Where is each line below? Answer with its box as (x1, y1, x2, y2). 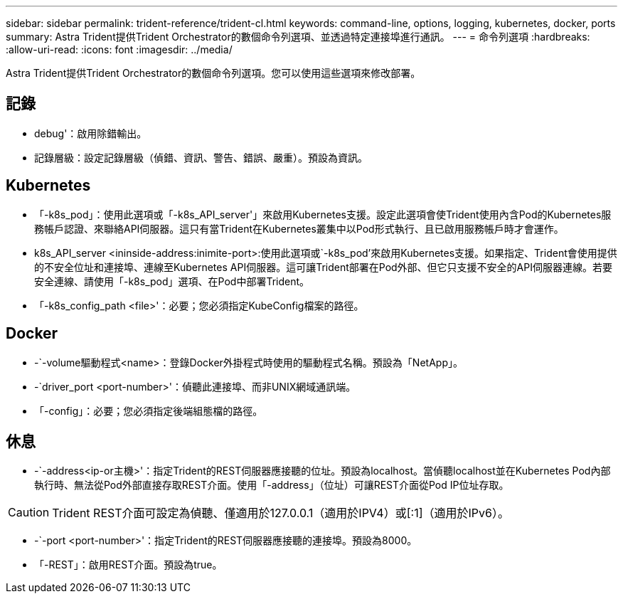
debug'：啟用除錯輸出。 (34, 127, 147, 139)
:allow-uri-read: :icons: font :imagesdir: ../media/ (6, 43, 233, 55)
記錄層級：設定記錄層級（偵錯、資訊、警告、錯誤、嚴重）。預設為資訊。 (34, 151, 368, 164)
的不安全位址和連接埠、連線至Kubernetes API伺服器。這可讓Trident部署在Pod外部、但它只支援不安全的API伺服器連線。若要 (34, 260, 612, 273)
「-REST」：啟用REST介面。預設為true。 (34, 558, 223, 571)
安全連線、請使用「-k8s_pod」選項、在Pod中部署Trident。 (34, 275, 310, 287)
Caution (8, 505, 50, 520)
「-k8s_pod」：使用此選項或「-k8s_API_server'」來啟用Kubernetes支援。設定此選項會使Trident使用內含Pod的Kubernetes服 (34, 208, 612, 221)
